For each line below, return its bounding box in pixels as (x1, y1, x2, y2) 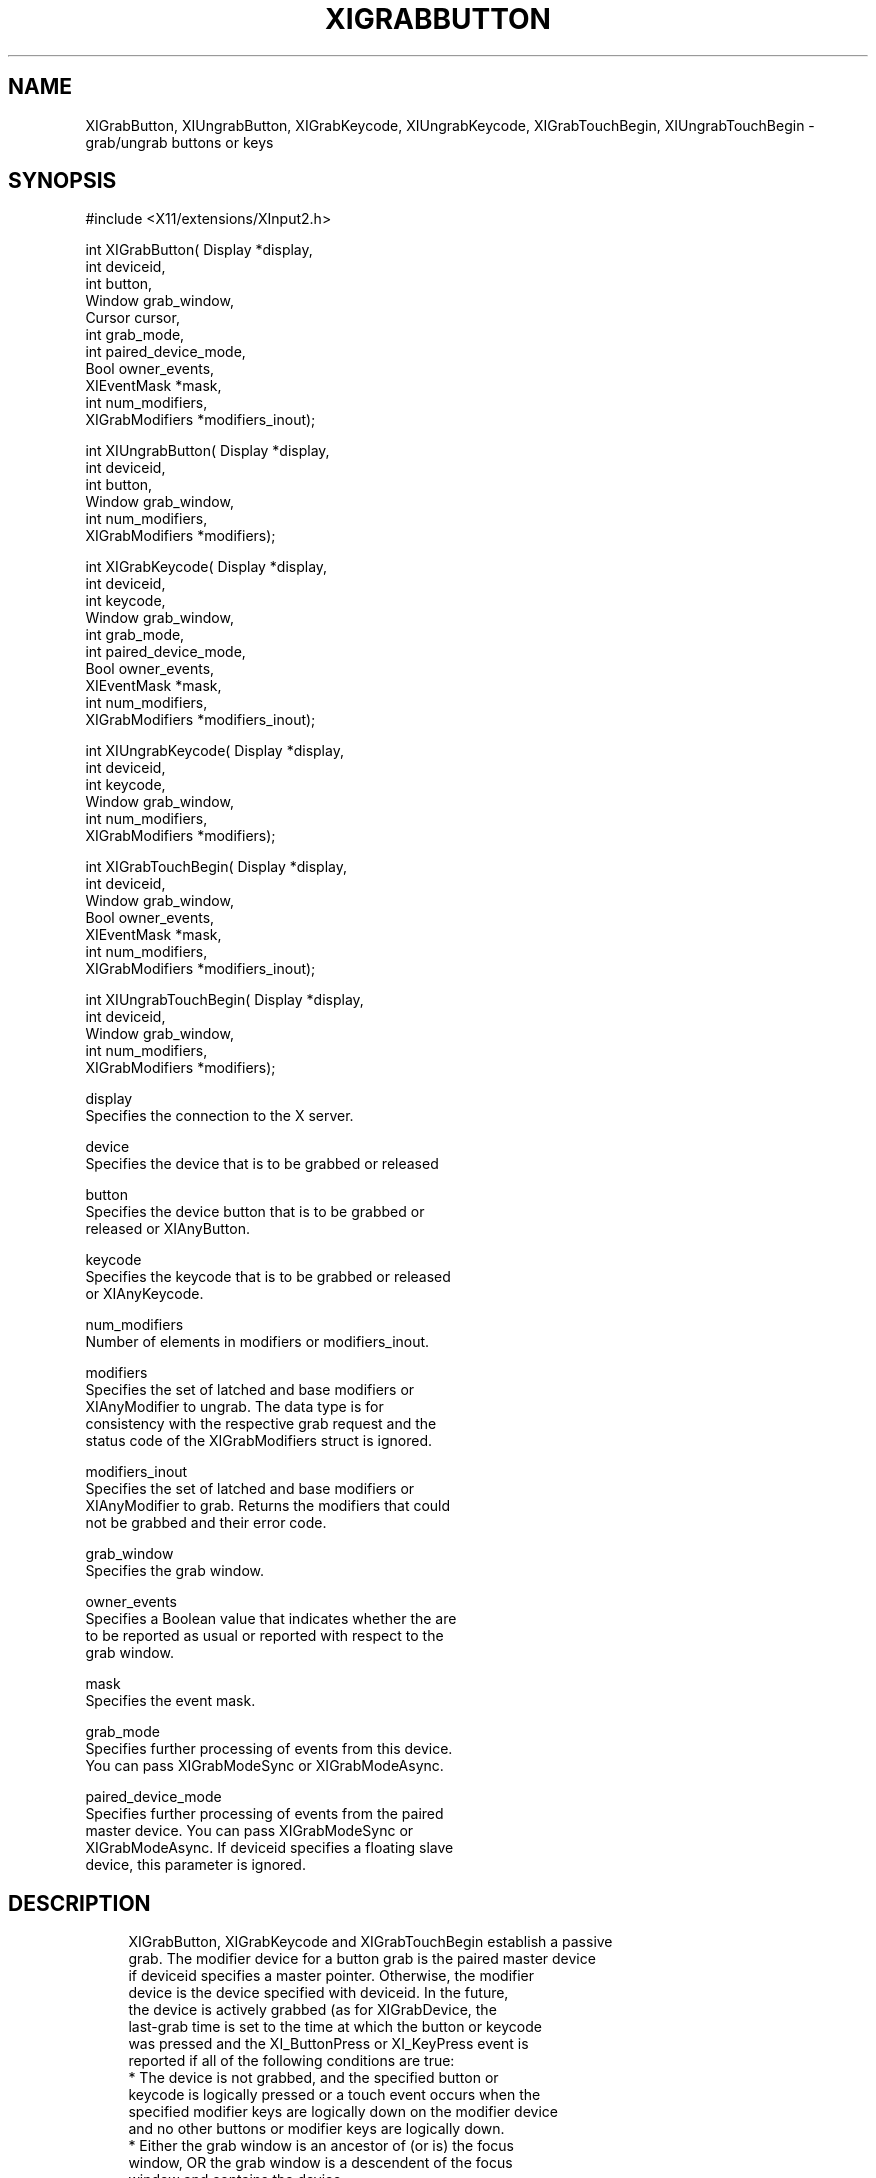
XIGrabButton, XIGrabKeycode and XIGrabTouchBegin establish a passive (128, 1933, 613, 1951)
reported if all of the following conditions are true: (128, 2052, 455, 2070)
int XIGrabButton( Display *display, (85, 241, 313, 259)
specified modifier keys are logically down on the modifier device (128, 2103, 558, 2121)
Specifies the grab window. (85, 1562, 265, 1580)
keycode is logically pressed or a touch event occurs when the (128, 2086, 541, 2104)
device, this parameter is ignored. (85, 1856, 306, 1874)
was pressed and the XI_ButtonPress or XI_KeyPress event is (128, 2035, 529, 2053)
